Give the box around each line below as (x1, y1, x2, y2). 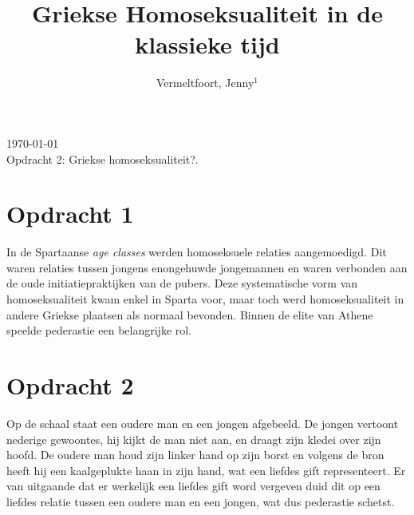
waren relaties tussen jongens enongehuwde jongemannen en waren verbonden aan (6, 259, 408, 275)
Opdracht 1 (6, 197, 134, 230)
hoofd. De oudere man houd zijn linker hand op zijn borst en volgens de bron (6, 446, 384, 463)
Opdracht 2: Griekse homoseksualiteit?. (6, 150, 199, 167)
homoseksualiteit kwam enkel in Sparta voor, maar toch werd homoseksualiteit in (6, 291, 404, 307)
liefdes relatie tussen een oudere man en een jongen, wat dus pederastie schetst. (6, 493, 395, 509)
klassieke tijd (135, 28, 280, 61)
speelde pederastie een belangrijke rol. (6, 322, 192, 339)
